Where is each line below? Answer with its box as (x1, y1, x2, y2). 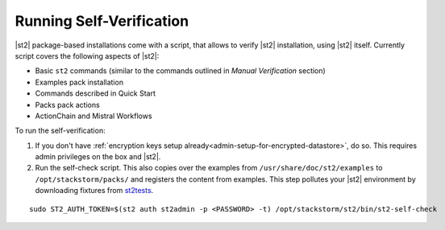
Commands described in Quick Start (35, 88, 156, 98)
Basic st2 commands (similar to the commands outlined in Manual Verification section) (35, 66, 326, 76)
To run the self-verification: (15, 125, 106, 136)
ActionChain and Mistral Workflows (35, 111, 152, 121)
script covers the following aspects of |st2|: (15, 51, 160, 60)
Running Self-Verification (15, 12, 189, 30)
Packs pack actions (35, 100, 100, 109)
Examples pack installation (35, 77, 124, 87)
